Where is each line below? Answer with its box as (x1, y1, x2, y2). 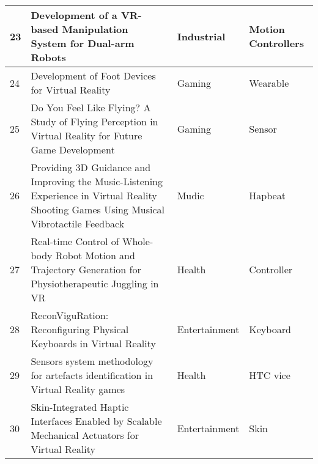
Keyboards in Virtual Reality (31, 336, 156, 350)
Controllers (249, 36, 304, 50)
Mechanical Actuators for (31, 428, 139, 442)
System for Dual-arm (31, 36, 135, 50)
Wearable (249, 75, 289, 90)
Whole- (122, 234, 153, 248)
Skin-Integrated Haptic (31, 400, 129, 414)
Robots (31, 50, 66, 64)
